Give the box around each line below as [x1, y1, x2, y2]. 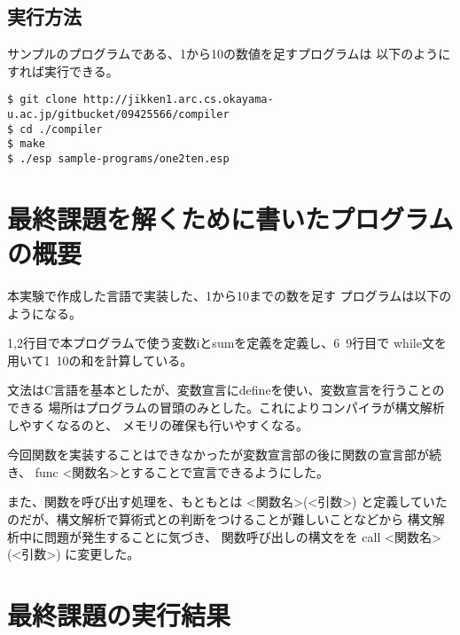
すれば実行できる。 [7, 61, 119, 80]
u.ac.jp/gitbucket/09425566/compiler [7, 108, 230, 122]
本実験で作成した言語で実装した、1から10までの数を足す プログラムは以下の [7, 286, 452, 304]
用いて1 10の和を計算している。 [7, 350, 193, 369]
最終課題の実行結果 [7, 596, 231, 632]
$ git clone [7, 93, 77, 106]
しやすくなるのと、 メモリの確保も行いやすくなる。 [7, 415, 308, 434]
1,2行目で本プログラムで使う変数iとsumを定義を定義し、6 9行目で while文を [7, 333, 447, 352]
